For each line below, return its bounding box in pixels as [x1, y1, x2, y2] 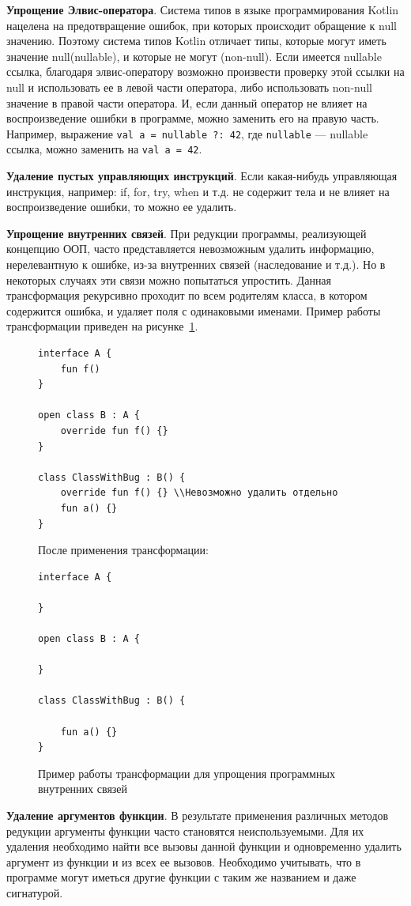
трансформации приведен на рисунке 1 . [6, 318, 198, 334]
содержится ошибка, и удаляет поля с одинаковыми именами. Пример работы [6, 302, 381, 319]
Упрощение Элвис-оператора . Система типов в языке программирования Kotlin [6, 2, 399, 17]
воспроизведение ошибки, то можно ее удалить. [6, 198, 237, 215]
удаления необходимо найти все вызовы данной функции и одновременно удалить [6, 838, 402, 855]
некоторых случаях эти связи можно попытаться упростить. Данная [6, 271, 332, 288]
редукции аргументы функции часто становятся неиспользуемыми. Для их [6, 822, 364, 839]
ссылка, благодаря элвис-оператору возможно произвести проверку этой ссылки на [6, 63, 405, 80]
